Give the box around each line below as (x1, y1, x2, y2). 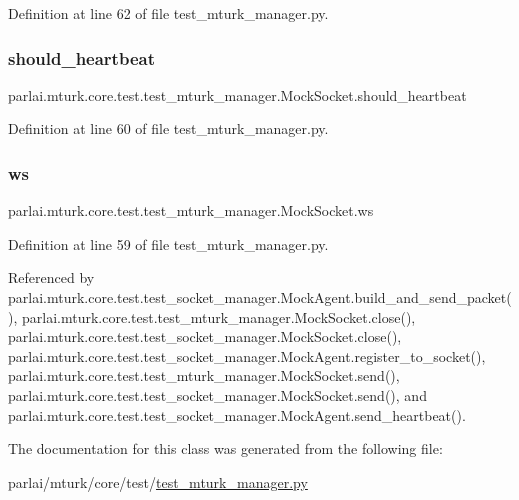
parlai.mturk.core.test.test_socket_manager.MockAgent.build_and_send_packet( (8, 287, 512, 307)
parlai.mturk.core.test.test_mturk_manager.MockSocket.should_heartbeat (8, 84, 467, 105)
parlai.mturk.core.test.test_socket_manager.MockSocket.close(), (8, 326, 402, 347)
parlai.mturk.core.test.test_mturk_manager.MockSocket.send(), (8, 365, 400, 386)
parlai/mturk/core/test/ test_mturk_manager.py (8, 471, 308, 492)
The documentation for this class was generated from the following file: (8, 438, 443, 459)
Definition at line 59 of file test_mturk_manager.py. (8, 233, 329, 254)
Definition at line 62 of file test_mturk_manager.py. (8, 3, 329, 23)
